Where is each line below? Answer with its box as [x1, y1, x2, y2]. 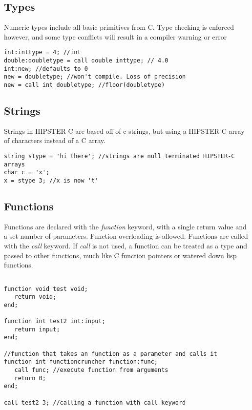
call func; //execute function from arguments [14, 367, 168, 374]
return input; [14, 326, 60, 333]
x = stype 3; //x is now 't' [4, 177, 99, 184]
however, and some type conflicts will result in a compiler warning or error [4, 31, 227, 41]
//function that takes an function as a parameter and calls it [4, 350, 217, 357]
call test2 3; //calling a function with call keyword [4, 399, 186, 406]
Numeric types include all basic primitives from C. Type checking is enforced [4, 22, 234, 32]
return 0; [14, 374, 46, 382]
